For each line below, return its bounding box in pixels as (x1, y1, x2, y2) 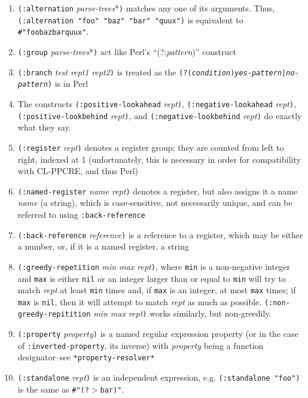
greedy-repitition (17, 310, 91, 319)
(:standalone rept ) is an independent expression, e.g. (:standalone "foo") (17, 371, 300, 384)
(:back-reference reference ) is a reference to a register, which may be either (17, 228, 303, 241)
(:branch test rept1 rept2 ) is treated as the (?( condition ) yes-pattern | (17, 65, 286, 78)
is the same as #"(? (17, 382, 89, 395)
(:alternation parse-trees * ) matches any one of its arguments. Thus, (17, 2, 275, 14)
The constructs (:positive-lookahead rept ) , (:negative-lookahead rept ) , (17, 97, 297, 110)
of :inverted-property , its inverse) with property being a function (17, 339, 264, 351)
